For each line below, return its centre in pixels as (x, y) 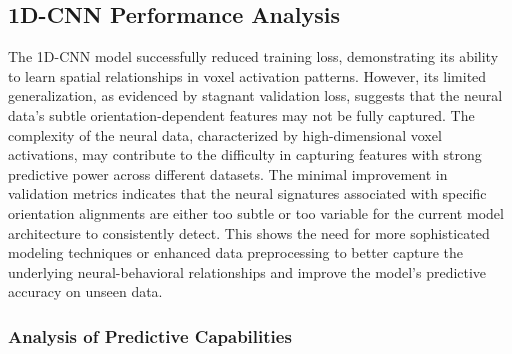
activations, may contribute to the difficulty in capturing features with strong (245, 154)
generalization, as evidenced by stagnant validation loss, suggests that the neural (255, 95)
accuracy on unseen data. (85, 291)
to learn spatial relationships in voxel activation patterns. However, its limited (247, 75)
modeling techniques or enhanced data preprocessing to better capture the (236, 252)
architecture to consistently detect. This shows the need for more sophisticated (249, 232)
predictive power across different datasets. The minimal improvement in (228, 173)
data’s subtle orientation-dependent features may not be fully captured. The (241, 114)
